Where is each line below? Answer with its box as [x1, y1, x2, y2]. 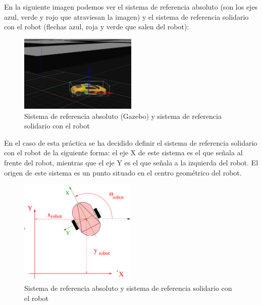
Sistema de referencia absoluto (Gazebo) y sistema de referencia [24, 110, 222, 121]
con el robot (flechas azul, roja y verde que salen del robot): [4, 21, 189, 32]
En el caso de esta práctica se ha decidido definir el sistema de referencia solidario [4, 137, 257, 148]
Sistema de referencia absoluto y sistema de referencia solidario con [24, 283, 232, 293]
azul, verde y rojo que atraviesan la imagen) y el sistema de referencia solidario [4, 11, 249, 22]
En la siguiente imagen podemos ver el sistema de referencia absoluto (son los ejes [4, 2, 258, 12]
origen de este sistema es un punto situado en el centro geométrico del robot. [4, 167, 242, 178]
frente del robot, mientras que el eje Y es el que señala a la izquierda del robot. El [4, 157, 258, 167]
